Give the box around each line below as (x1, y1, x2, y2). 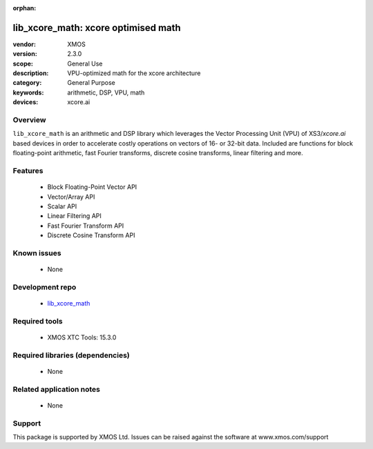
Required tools (12, 316, 63, 326)
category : (12, 79, 42, 87)
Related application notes (12, 384, 100, 394)
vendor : (12, 40, 36, 48)
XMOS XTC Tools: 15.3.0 (47, 333, 117, 341)
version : (12, 50, 37, 58)
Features (12, 166, 44, 175)
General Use (67, 59, 103, 68)
